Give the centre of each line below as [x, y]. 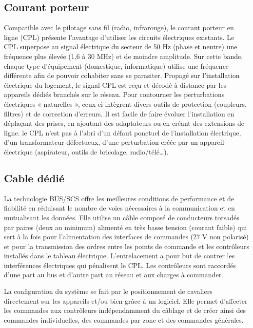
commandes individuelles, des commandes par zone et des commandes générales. [124, 319]
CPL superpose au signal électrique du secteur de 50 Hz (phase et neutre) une [121, 47]
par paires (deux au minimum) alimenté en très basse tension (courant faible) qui [126, 227]
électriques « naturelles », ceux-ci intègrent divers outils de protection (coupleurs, [126, 104]
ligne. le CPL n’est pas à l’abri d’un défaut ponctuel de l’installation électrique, [123, 132]
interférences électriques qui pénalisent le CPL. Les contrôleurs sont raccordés [120, 265]
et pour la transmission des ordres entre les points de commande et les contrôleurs [126, 246]
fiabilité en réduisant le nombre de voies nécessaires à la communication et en [119, 208]
